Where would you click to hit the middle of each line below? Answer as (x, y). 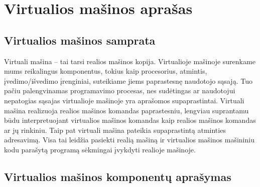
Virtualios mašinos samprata (80, 40)
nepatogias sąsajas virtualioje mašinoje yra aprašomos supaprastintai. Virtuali (124, 100)
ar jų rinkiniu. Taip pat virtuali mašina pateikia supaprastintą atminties (115, 130)
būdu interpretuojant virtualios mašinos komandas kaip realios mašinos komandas (130, 120)
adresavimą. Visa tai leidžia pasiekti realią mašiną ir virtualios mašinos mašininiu (129, 140)
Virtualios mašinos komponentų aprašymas (118, 176)
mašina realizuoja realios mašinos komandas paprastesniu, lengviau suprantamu (126, 110)
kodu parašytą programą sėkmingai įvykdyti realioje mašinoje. (100, 149)
